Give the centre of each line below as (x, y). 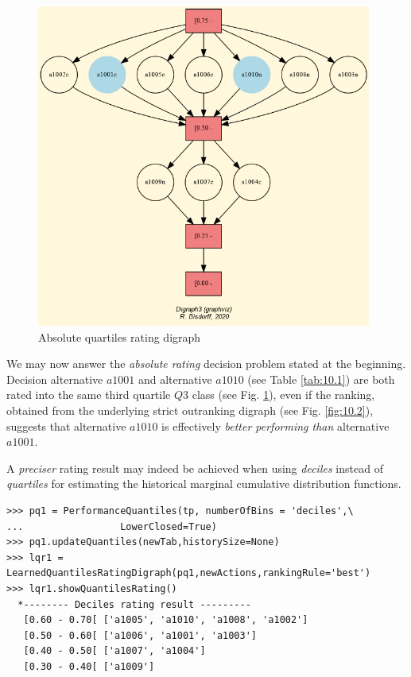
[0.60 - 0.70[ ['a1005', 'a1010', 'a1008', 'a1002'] (166, 620)
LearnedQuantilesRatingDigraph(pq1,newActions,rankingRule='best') (189, 573)
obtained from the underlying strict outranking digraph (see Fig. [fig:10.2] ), (190, 410)
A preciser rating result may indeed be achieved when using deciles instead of (195, 468)
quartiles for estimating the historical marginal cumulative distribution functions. (204, 484)
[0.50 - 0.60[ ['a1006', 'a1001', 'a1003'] (140, 635)
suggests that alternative (66, 426)
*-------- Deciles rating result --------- (134, 604)
